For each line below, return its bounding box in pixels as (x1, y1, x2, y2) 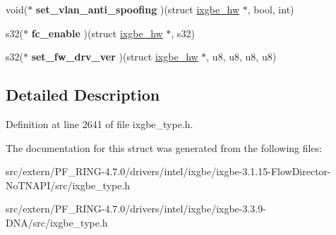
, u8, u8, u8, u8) (206, 49, 277, 64)
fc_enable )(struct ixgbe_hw (31, 25, 163, 40)
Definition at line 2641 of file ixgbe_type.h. (6, 116, 193, 131)
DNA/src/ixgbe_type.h (6, 215, 108, 229)
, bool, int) (247, 2, 294, 16)
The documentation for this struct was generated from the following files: (6, 140, 323, 155)
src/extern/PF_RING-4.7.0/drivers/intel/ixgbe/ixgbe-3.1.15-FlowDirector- (6, 164, 331, 179)
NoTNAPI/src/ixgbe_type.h (6, 177, 131, 192)
